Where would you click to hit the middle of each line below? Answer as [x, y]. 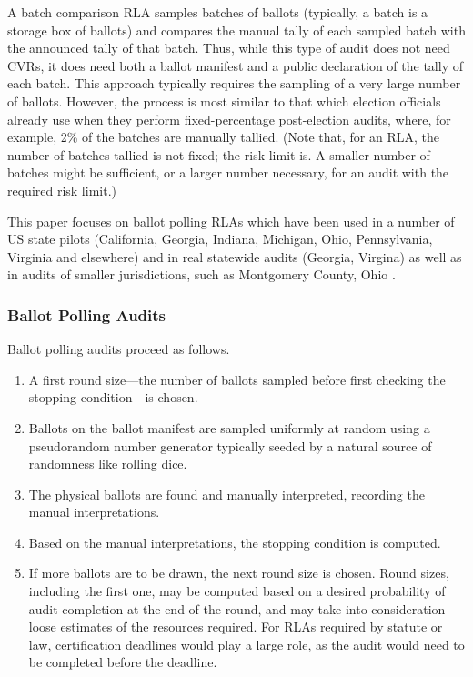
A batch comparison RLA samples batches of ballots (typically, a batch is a [218, 12]
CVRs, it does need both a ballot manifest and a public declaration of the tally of [235, 65]
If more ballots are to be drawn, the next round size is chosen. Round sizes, [239, 573]
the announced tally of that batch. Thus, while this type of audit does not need [229, 48]
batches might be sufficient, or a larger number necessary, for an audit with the [228, 172]
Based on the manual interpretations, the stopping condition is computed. [235, 542]
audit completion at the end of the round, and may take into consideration [237, 608]
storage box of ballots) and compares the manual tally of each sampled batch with [236, 30]
